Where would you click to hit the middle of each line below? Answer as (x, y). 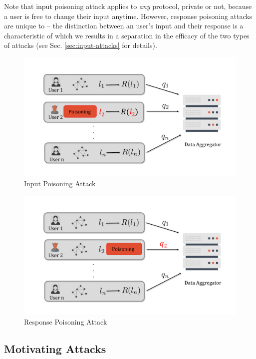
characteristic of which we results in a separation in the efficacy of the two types (127, 35)
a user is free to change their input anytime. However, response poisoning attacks (128, 16)
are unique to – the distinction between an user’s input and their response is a (124, 26)
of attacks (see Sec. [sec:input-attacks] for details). (81, 45)
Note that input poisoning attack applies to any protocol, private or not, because (128, 6)
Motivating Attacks (55, 348)
